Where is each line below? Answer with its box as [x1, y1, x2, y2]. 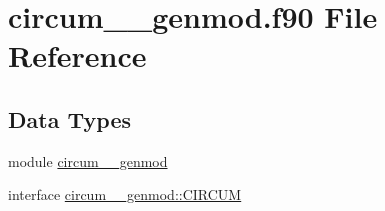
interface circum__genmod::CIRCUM [8, 184, 242, 205]
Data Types [8, 103, 131, 134]
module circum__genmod [8, 150, 168, 171]
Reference [8, 35, 147, 76]
